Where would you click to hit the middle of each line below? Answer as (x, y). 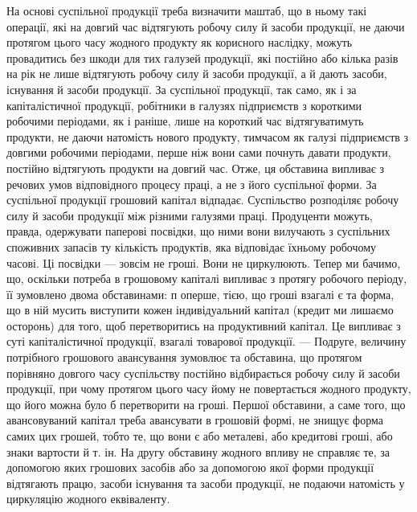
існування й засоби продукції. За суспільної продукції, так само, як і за (182, 89)
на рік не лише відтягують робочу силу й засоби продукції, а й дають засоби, (197, 74)
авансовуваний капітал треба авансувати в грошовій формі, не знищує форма (195, 420)
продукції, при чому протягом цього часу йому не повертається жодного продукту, (209, 389)
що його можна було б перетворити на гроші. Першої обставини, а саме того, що (206, 404)
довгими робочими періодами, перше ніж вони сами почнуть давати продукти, (199, 152)
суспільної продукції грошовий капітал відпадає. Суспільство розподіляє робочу (203, 200)
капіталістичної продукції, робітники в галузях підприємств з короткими (184, 105)
